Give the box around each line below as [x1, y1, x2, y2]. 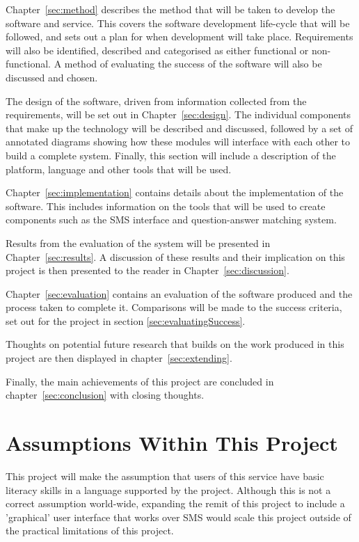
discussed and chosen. [6, 70, 98, 84]
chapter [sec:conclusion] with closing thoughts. [6, 388, 205, 402]
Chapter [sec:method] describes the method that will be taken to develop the [6, 2, 335, 16]
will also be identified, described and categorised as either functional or [6, 42, 309, 57]
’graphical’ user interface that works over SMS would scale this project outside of [6, 509, 351, 524]
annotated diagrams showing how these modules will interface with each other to [6, 134, 351, 149]
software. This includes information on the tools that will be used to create [6, 198, 326, 213]
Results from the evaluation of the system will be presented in [6, 235, 271, 250]
